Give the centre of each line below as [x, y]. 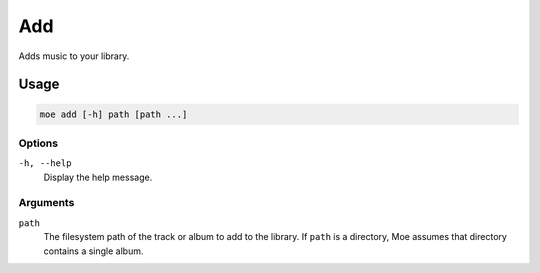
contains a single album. [93, 251]
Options [38, 143]
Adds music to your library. [74, 56]
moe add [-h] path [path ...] [113, 114]
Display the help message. [98, 177]
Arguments [46, 203]
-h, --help [45, 163]
